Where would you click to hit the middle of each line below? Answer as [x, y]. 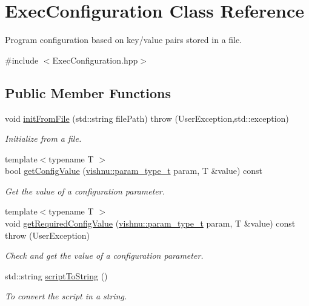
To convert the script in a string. [66, 296]
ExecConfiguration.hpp [95, 60]
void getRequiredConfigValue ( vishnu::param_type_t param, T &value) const [150, 223]
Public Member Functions [88, 92]
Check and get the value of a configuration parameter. [104, 255]
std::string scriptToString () [56, 275]
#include [22, 60]
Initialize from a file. [43, 138]
